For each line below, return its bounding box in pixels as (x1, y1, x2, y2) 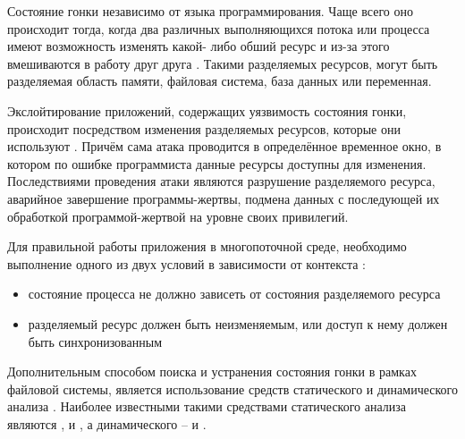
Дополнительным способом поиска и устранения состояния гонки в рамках (7, 362, 417, 381)
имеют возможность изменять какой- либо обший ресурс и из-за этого (7, 37, 390, 55)
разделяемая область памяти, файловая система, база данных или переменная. (7, 72, 432, 90)
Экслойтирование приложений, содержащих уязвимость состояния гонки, (7, 101, 407, 120)
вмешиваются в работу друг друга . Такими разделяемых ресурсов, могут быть (7, 54, 438, 72)
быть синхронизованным (28, 332, 163, 350)
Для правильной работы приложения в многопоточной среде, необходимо (7, 237, 407, 256)
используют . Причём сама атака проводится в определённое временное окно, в (7, 137, 442, 156)
